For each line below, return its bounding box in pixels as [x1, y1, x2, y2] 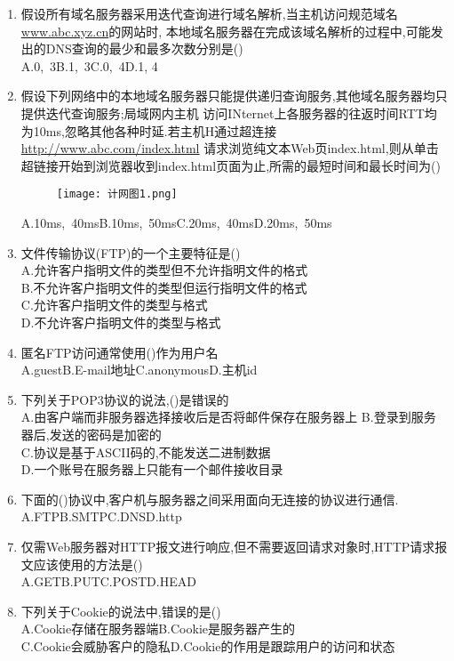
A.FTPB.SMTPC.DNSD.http [20, 507, 182, 526]
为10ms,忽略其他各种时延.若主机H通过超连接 [20, 121, 277, 140]
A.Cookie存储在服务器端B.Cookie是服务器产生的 [20, 619, 295, 638]
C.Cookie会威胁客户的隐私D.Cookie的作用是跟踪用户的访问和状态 [20, 636, 395, 655]
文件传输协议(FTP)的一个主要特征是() [20, 243, 241, 262]
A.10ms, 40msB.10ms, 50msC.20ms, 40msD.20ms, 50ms [20, 214, 332, 231]
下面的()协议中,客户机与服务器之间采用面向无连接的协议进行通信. [20, 489, 399, 508]
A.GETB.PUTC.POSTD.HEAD [20, 572, 196, 591]
